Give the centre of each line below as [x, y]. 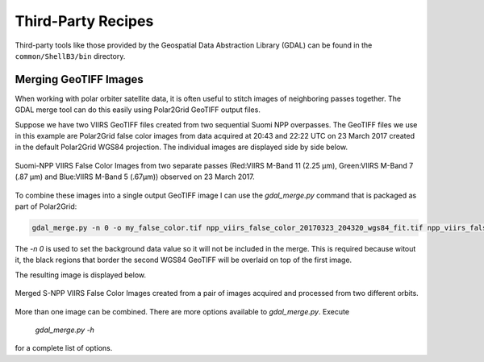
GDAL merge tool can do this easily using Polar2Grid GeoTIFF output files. [138, 110]
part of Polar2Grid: [46, 206]
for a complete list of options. [64, 348]
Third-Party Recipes [84, 21]
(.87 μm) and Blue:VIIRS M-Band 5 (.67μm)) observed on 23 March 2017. [135, 177]
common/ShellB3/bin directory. [70, 56]
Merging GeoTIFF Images [79, 79]
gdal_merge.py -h [65, 330]
